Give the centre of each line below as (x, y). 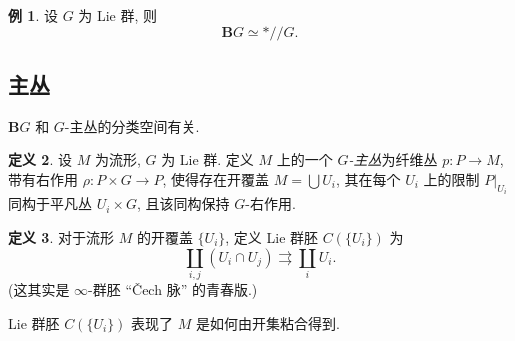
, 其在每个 (368, 178)
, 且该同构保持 (183, 203)
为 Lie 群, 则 (118, 15)
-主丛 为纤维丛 (393, 159)
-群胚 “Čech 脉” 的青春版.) (173, 288)
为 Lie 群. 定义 (207, 159)
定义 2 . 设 (40, 159)
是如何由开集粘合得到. (267, 322)
